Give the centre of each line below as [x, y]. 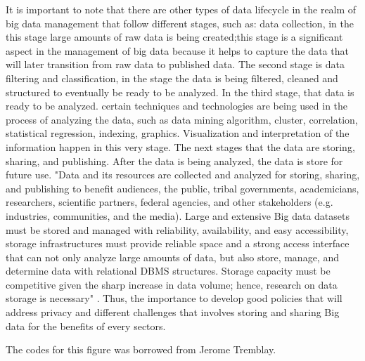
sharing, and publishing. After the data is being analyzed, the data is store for [174, 160]
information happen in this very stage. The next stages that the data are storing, [180, 146]
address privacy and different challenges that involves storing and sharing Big [173, 312]
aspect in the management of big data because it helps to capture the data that [177, 50]
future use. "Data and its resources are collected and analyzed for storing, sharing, [183, 175]
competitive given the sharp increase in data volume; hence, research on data [172, 284]
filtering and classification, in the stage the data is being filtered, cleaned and [172, 78]
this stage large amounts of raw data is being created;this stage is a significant [174, 37]
